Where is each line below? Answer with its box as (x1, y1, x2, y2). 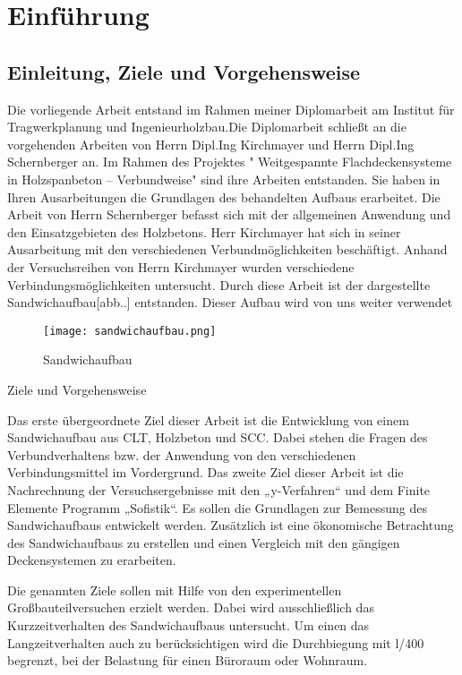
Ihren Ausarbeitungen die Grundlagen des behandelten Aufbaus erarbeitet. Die (7, 187, 441, 206)
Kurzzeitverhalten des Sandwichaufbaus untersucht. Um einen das (7, 616, 370, 635)
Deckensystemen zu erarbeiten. (7, 551, 176, 569)
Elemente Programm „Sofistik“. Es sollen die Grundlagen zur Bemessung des (7, 498, 427, 517)
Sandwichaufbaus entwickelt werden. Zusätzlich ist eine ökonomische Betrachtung (7, 516, 454, 534)
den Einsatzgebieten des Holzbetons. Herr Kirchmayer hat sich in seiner (7, 222, 401, 241)
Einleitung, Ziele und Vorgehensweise (7, 57, 361, 85)
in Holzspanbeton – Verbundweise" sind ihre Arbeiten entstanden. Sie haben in (7, 169, 441, 188)
